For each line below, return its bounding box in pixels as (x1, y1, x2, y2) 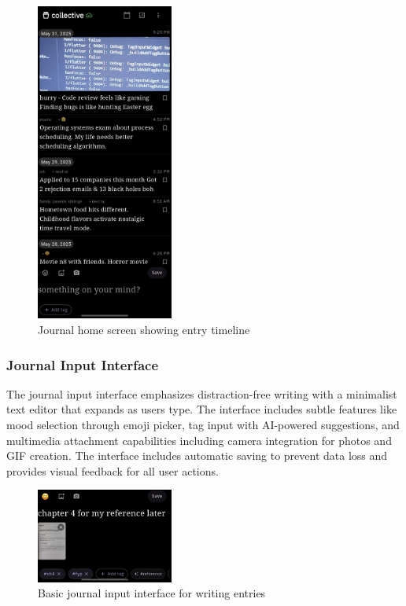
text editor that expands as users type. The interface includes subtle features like (6, 401, 397, 417)
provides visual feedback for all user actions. (6, 462, 219, 479)
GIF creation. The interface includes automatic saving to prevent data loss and (6, 447, 388, 464)
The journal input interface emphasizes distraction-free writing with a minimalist (6, 385, 397, 402)
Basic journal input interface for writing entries (38, 585, 266, 601)
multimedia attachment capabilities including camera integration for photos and (6, 432, 392, 448)
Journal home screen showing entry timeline (38, 321, 250, 337)
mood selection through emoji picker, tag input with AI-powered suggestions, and (6, 416, 400, 432)
